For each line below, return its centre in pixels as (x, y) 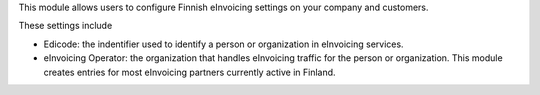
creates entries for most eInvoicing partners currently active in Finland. (189, 72)
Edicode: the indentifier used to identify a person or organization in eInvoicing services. (223, 44)
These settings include (65, 26)
